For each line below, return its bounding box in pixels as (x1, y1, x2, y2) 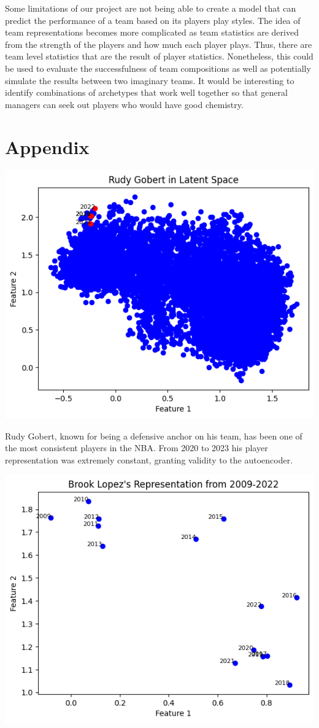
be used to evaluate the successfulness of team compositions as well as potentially (5, 61, 311, 74)
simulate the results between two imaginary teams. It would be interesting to (5, 74, 294, 87)
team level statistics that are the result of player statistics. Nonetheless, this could (5, 50, 313, 63)
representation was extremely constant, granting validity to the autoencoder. (5, 453, 293, 466)
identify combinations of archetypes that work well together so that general (5, 86, 288, 99)
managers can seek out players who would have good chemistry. (5, 98, 244, 110)
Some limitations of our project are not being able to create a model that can (5, 2, 296, 14)
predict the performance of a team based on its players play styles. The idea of (5, 14, 301, 26)
